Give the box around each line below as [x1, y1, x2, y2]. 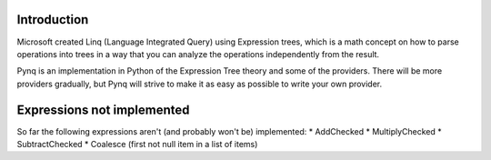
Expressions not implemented [16, 102, 190, 117]
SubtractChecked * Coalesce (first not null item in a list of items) [16, 138, 258, 149]
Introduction [16, 12, 89, 27]
